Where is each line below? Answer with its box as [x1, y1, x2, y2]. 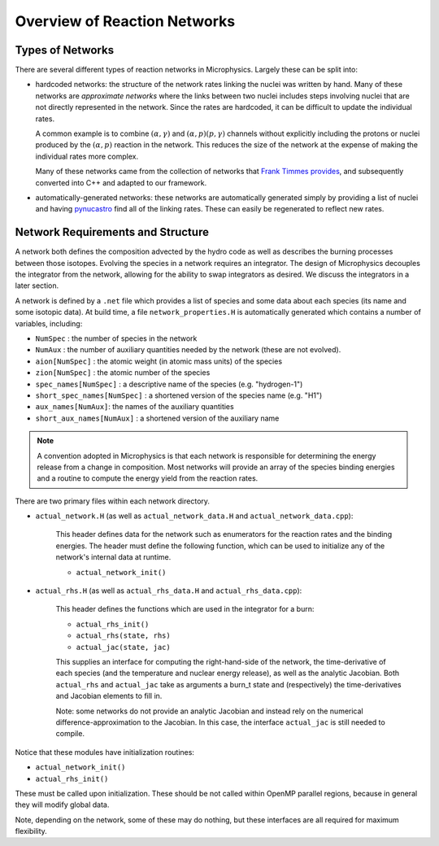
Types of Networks [15, 43, 114, 57]
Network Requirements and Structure [15, 225, 209, 239]
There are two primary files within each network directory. [15, 496, 211, 506]
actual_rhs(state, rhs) [76, 631, 171, 640]
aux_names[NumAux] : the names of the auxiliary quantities [35, 402, 235, 412]
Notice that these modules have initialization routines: [15, 747, 195, 757]
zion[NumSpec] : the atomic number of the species [35, 368, 211, 377]
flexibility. [15, 826, 48, 836]
